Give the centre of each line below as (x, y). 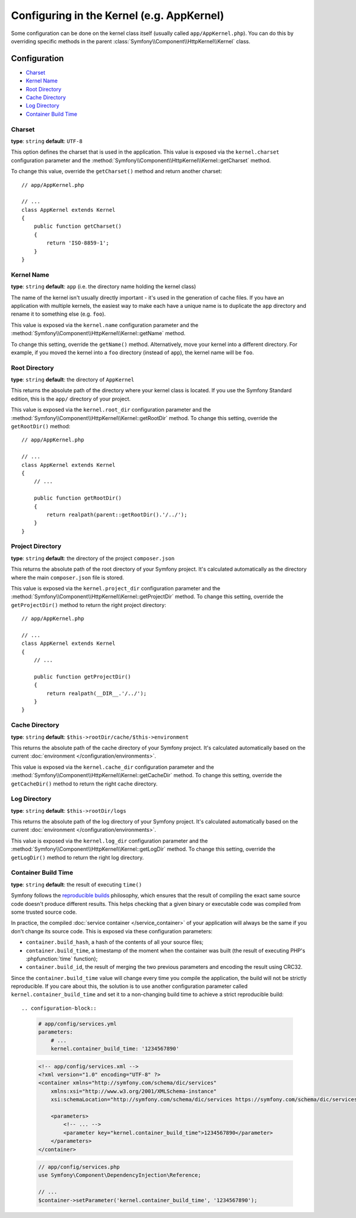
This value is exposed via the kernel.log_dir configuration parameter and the (109, 841)
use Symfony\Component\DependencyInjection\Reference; (120, 1175)
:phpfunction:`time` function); (62, 959)
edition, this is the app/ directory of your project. (71, 399)
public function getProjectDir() (82, 677)
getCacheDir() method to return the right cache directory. (84, 784)
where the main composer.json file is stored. (68, 577)
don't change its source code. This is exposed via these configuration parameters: (112, 931)
